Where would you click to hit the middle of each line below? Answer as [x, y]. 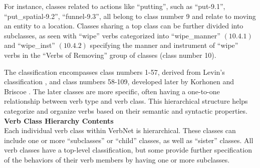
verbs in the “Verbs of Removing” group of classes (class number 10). [110, 55]
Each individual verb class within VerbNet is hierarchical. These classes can [120, 130]
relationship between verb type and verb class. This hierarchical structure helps [126, 101]
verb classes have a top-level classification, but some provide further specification [128, 150]
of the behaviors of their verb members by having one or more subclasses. [117, 159]
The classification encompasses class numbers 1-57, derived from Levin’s [114, 72]
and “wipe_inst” [30, 45]
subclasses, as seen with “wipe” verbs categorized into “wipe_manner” [112, 35]
